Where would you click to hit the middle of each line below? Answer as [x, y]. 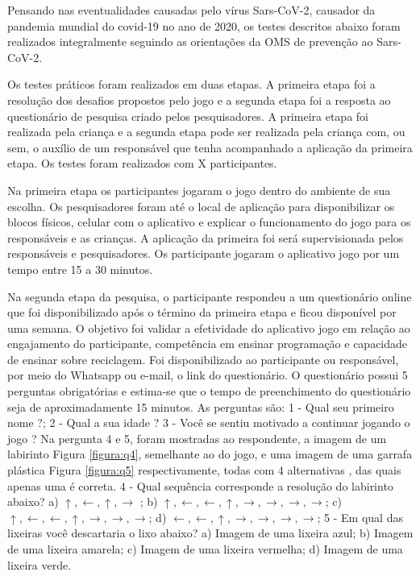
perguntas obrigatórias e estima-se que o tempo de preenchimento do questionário [209, 391]
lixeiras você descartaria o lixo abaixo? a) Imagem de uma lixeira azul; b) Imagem [210, 533]
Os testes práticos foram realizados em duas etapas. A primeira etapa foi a [191, 84]
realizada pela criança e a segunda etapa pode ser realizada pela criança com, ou [206, 132]
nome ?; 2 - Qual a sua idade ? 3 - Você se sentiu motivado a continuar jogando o [209, 423]
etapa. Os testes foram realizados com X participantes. [142, 163]
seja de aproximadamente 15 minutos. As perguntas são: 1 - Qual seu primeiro [201, 406]
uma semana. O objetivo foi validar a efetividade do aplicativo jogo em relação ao [209, 327]
